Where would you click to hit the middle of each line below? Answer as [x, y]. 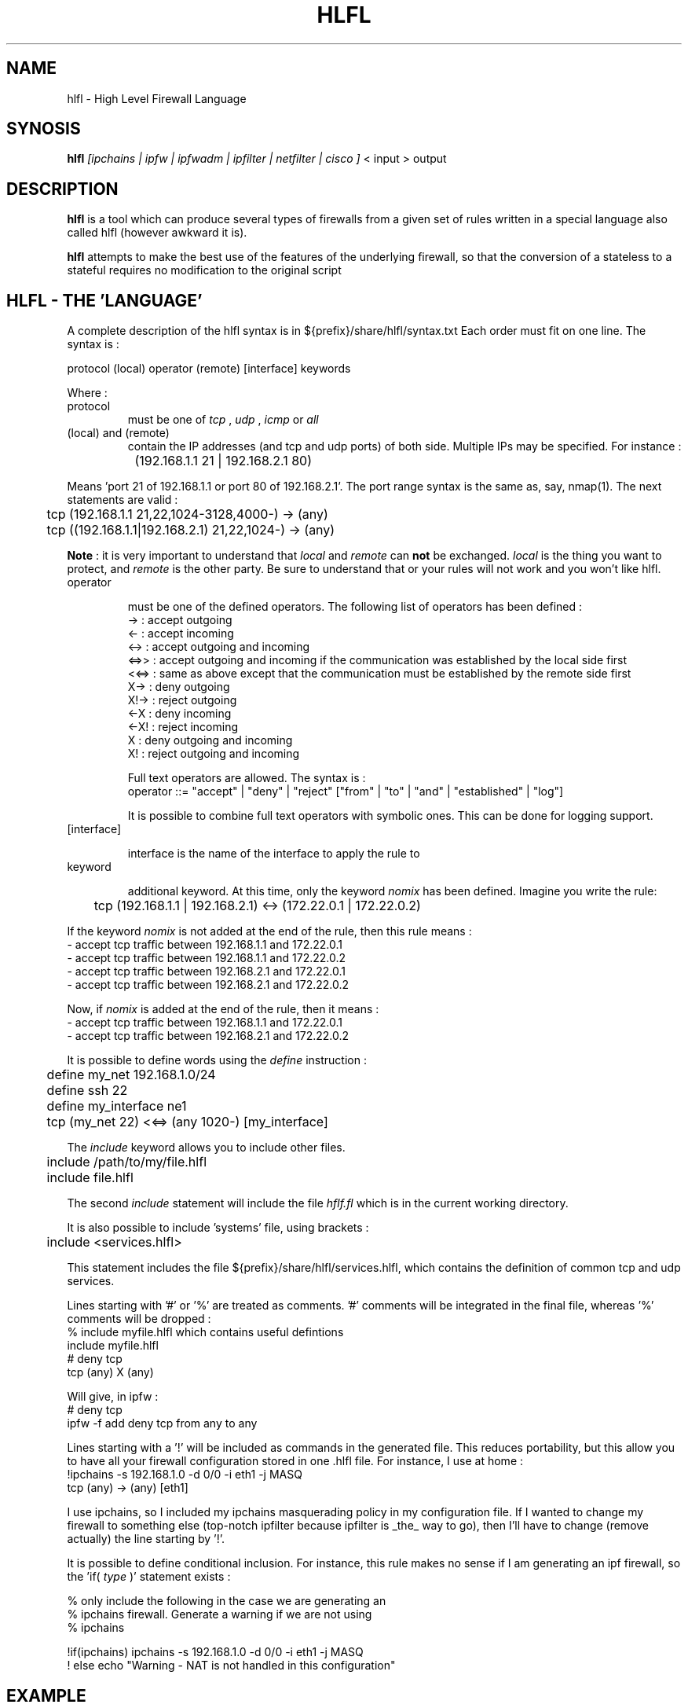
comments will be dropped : [139, 1319]
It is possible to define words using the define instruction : [217, 1060]
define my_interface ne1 [117, 1106]
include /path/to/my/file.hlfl [126, 1162]
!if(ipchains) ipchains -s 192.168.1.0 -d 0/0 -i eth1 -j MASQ [215, 1652]
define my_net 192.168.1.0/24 [131, 1075]
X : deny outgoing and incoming [210, 740]
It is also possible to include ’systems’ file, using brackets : [218, 1228]
